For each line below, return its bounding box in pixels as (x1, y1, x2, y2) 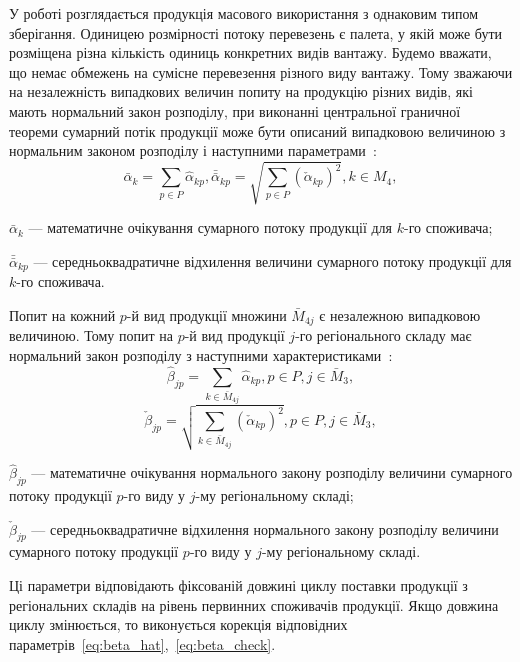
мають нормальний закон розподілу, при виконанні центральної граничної (9, 100, 461, 121)
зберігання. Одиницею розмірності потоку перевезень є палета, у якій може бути (9, 22, 503, 43)
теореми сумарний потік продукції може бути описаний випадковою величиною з (9, 120, 506, 141)
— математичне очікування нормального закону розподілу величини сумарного (31, 462, 513, 483)
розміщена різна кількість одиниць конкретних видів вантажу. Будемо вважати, (9, 42, 492, 63)
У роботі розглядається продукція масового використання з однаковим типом (9, 3, 479, 23)
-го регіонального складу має (295, 325, 472, 346)
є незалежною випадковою (319, 304, 481, 325)
